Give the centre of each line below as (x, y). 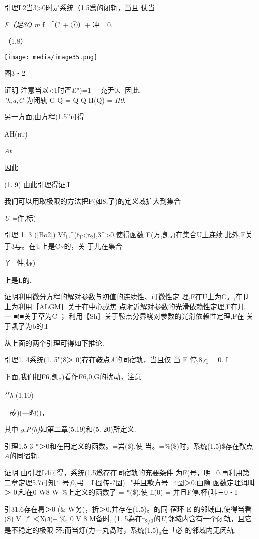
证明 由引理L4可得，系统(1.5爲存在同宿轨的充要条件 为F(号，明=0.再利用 (123, 473)
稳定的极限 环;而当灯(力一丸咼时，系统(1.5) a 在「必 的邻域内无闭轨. (127, 530)
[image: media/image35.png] (51, 57)
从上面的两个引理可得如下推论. (54, 343)
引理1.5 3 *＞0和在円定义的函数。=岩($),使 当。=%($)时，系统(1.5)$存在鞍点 (129, 445)
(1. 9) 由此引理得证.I (37, 184)
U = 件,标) (20, 218)
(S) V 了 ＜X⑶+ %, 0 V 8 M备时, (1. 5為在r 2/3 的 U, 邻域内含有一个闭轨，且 (125, 519)
